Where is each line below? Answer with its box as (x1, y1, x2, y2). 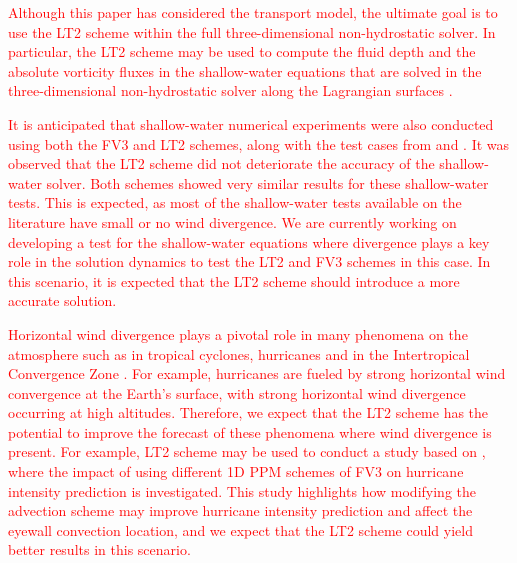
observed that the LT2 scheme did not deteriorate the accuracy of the (8, 153, 435, 174)
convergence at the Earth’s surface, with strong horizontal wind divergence (8, 382, 466, 403)
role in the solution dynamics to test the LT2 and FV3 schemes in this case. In (8, 251, 491, 272)
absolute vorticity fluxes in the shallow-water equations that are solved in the (8, 60, 482, 81)
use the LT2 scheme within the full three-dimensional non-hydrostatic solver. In (8, 21, 496, 42)
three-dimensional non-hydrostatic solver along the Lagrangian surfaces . (8, 80, 453, 101)
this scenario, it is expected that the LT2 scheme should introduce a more (8, 270, 460, 291)
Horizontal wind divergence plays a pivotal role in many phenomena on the (8, 323, 468, 344)
